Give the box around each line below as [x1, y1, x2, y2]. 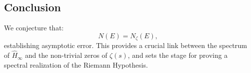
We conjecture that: [4, 23, 64, 33]
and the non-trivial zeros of [25, 50, 108, 60]
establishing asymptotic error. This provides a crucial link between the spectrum [4, 40, 248, 50]
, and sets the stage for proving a [128, 50, 228, 60]
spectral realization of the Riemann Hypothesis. [4, 59, 148, 70]
